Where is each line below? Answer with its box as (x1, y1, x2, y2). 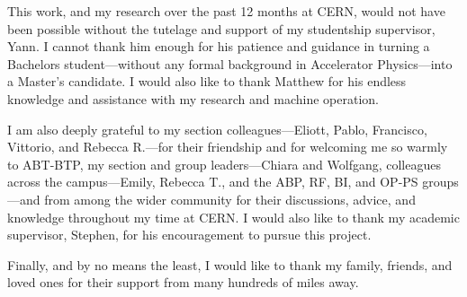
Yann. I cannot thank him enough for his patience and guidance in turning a (7, 37, 430, 56)
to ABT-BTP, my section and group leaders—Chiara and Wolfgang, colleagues (7, 154, 441, 173)
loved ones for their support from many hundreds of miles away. (7, 273, 359, 292)
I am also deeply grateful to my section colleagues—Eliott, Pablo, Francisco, (7, 119, 427, 138)
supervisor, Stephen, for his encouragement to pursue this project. (7, 225, 372, 244)
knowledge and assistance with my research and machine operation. (7, 89, 380, 108)
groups (422, 172, 459, 191)
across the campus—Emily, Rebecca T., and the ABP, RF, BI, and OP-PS (7, 172, 418, 191)
